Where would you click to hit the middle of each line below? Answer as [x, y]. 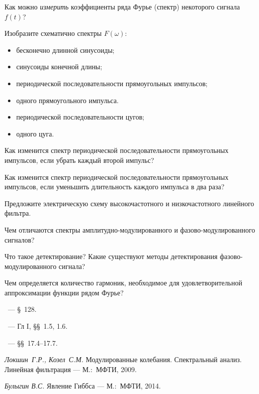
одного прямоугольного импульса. [67, 100]
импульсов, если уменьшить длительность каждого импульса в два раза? [115, 187]
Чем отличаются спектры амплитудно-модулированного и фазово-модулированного [130, 229]
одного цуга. [35, 133]
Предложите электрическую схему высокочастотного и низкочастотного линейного [129, 203]
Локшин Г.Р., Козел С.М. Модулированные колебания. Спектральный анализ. [123, 359]
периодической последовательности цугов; [80, 117]
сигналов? [20, 239]
